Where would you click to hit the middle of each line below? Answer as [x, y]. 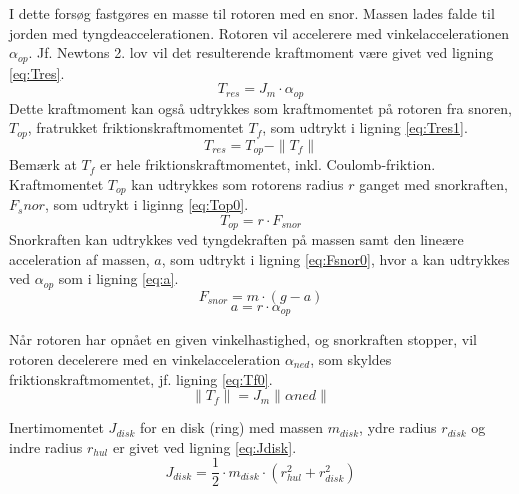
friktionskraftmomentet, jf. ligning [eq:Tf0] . [141, 378]
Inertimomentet [56, 427]
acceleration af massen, [79, 258]
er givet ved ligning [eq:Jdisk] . [204, 446]
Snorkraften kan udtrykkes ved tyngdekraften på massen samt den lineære [236, 239]
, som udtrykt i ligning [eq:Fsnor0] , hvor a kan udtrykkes [335, 258]
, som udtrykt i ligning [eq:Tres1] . [365, 127]
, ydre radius [398, 427]
